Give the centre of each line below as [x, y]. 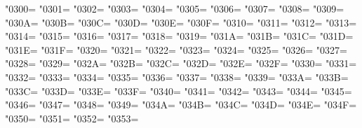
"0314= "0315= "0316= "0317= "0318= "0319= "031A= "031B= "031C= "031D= [179, 36]
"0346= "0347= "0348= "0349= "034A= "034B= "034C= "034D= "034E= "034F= [181, 105]
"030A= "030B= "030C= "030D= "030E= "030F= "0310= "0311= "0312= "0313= [181, 22]
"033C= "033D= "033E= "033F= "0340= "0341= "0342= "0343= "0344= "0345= [179, 91]
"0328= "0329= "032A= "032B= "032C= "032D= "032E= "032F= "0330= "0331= [181, 63]
